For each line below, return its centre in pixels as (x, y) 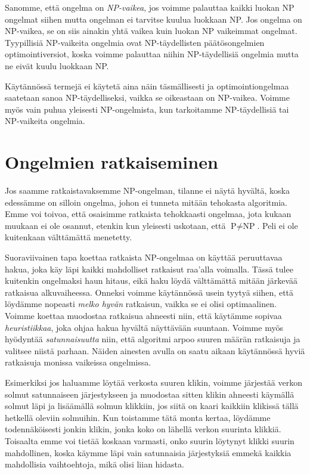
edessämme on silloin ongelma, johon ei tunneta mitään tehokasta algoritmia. (146, 202)
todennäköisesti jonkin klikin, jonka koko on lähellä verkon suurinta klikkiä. (143, 429)
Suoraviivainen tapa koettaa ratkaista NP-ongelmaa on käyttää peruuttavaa (144, 257)
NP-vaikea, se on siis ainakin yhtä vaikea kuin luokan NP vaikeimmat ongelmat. (151, 31)
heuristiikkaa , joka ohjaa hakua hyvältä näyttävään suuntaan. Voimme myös (144, 327)
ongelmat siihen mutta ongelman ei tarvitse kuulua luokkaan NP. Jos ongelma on (154, 19)
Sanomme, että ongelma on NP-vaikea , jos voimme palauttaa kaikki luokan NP (150, 7)
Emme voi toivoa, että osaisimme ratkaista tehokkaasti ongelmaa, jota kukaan (148, 214)
